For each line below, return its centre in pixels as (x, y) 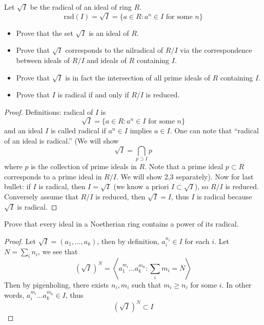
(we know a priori (141, 186)
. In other (237, 284)
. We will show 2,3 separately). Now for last (185, 176)
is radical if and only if (93, 95)
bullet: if (17, 186)
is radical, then (62, 186)
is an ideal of (109, 33)
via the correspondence (216, 50)
